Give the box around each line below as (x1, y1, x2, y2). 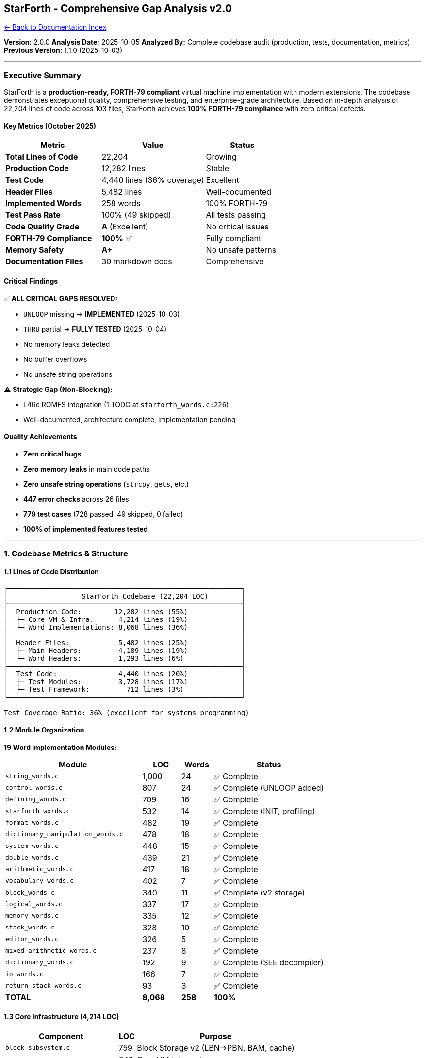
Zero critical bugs (23, 449, 82, 458)
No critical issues (206, 222, 269, 232)
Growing (206, 152, 237, 162)
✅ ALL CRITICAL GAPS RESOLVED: (4, 294, 118, 303)
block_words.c (5, 889, 55, 896)
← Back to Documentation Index (4, 23, 107, 32)
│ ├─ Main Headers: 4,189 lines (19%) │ (4, 647, 245, 655)
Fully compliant (206, 233, 262, 244)
